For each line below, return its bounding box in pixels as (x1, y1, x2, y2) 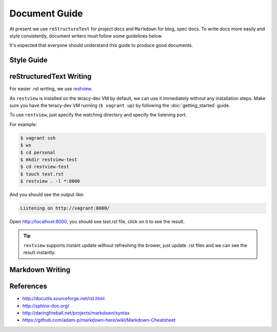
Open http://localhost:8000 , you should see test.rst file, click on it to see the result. (9, 219, 185, 225)
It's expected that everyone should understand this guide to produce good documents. (9, 42, 193, 48)
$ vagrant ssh (20, 135, 56, 141)
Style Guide (9, 56, 48, 64)
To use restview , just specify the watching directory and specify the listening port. (9, 112, 187, 118)
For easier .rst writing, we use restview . (9, 85, 93, 92)
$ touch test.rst (20, 171, 64, 177)
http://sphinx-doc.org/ (22, 303, 69, 309)
